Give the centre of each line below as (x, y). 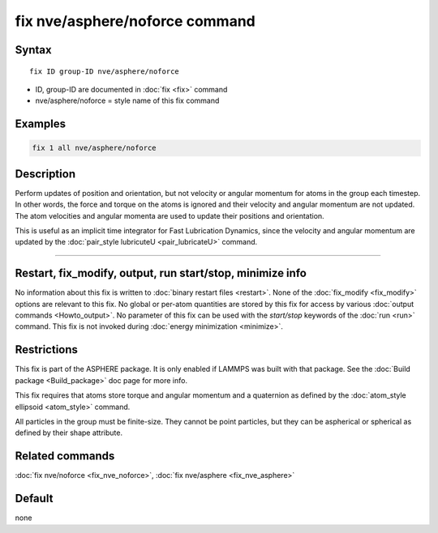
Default (34, 499)
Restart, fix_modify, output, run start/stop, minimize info (161, 273)
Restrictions (47, 350)
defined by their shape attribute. (69, 433)
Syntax (33, 50)
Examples (41, 124)
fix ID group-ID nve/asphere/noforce (105, 71)
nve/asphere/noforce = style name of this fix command (127, 100)
